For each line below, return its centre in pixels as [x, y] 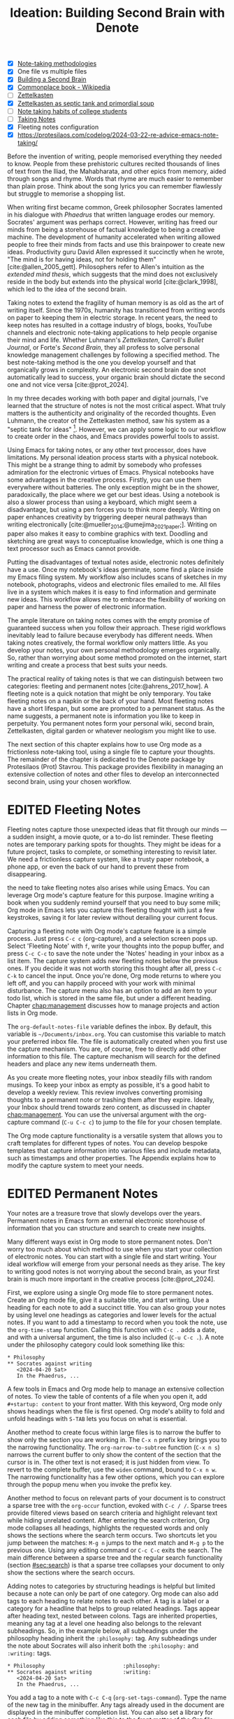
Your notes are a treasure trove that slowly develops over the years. [104, 1214]
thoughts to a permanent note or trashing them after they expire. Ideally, [111, 1100]
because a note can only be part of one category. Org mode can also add [113, 1594]
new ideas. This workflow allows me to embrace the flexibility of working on [116, 599]
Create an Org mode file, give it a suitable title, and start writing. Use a [108, 1300]
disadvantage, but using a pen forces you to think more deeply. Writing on [114, 510]
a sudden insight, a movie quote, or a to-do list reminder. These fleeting [110, 837]
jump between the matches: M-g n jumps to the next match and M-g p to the [116, 1543]
